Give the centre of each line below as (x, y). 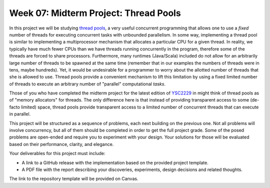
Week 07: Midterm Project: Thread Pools (95, 13)
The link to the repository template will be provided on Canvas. (74, 179)
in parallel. (20, 114)
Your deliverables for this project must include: (57, 153)
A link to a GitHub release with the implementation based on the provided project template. (115, 162)
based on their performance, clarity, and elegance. (61, 144)
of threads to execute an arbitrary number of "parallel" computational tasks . (87, 84)
